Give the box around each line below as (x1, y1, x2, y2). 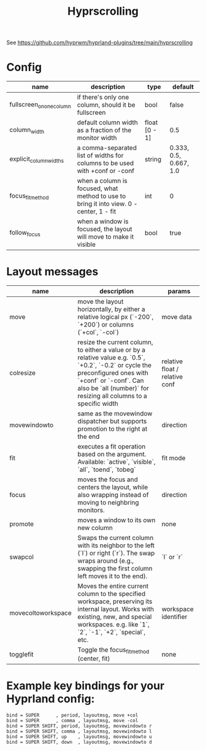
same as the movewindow (77, 409, 153, 418)
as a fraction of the (77, 126, 132, 134)
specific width (77, 399, 118, 408)
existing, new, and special (77, 612, 152, 621)
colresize (9, 369, 36, 377)
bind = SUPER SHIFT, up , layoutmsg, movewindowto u (6, 734, 152, 740)
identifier (161, 612, 188, 621)
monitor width (77, 134, 117, 142)
